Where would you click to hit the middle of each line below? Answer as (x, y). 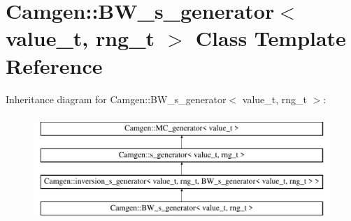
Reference (54, 65)
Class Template (271, 38)
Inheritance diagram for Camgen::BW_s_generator (116, 99)
